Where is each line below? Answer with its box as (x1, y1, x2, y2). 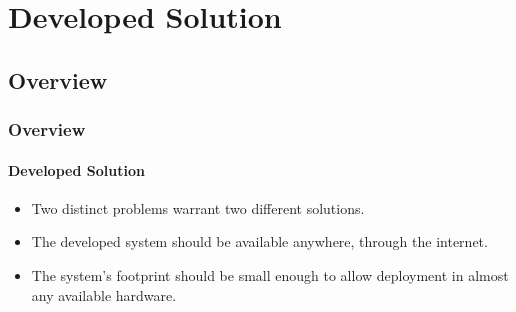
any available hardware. (31, 284, 177, 305)
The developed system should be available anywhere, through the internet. (31, 231, 488, 252)
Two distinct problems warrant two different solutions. (31, 197, 365, 218)
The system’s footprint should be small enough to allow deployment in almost (31, 264, 509, 285)
